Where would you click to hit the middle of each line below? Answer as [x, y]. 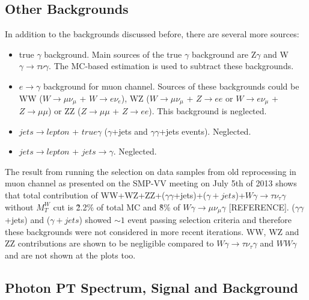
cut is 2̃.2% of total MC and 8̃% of [117, 207]
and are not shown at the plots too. [70, 255]
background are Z [224, 54]
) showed [95, 220]
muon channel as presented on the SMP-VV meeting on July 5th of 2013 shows [151, 183]
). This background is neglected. [208, 111]
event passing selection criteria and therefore [210, 220]
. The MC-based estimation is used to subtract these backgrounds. [171, 66]
